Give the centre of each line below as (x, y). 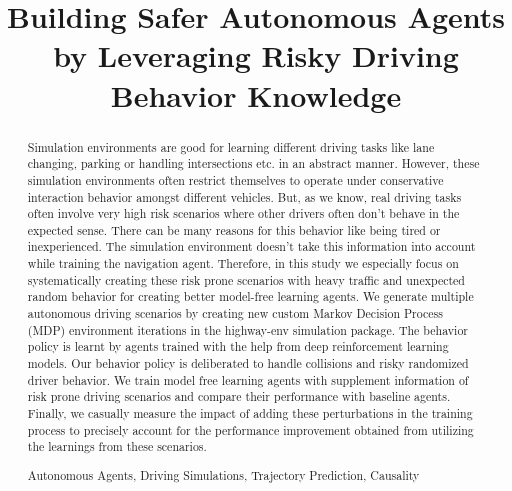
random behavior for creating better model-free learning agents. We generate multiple (250, 296)
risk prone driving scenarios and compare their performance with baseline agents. (239, 396)
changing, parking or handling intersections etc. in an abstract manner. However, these (253, 163)
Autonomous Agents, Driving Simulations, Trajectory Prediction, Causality (223, 474)
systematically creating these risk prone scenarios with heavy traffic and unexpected (246, 279)
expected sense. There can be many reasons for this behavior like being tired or (234, 229)
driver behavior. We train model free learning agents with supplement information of (248, 379)
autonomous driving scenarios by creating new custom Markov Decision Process (235, 313)
